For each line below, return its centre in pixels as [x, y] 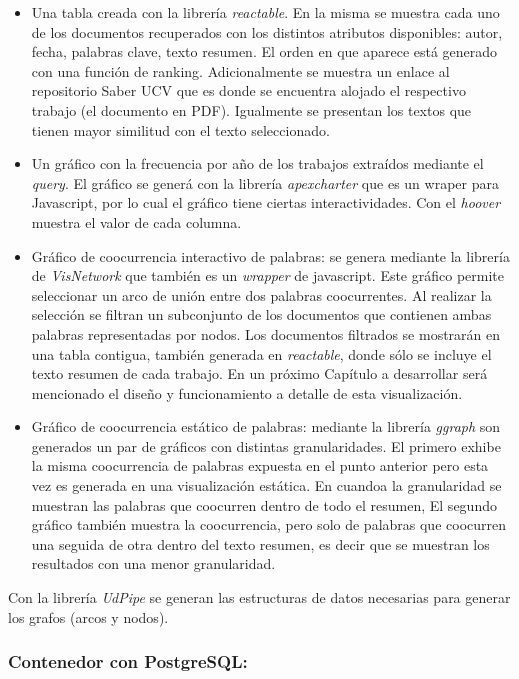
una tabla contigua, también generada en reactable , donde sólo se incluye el [261, 353]
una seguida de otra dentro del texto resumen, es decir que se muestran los [260, 543]
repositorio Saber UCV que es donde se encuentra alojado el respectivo [248, 90]
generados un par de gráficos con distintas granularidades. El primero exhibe [266, 445]
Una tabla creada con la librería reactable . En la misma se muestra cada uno [265, 12]
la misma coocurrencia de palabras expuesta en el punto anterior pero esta [260, 465]
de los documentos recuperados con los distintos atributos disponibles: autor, [267, 31]
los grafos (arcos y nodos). [88, 616]
